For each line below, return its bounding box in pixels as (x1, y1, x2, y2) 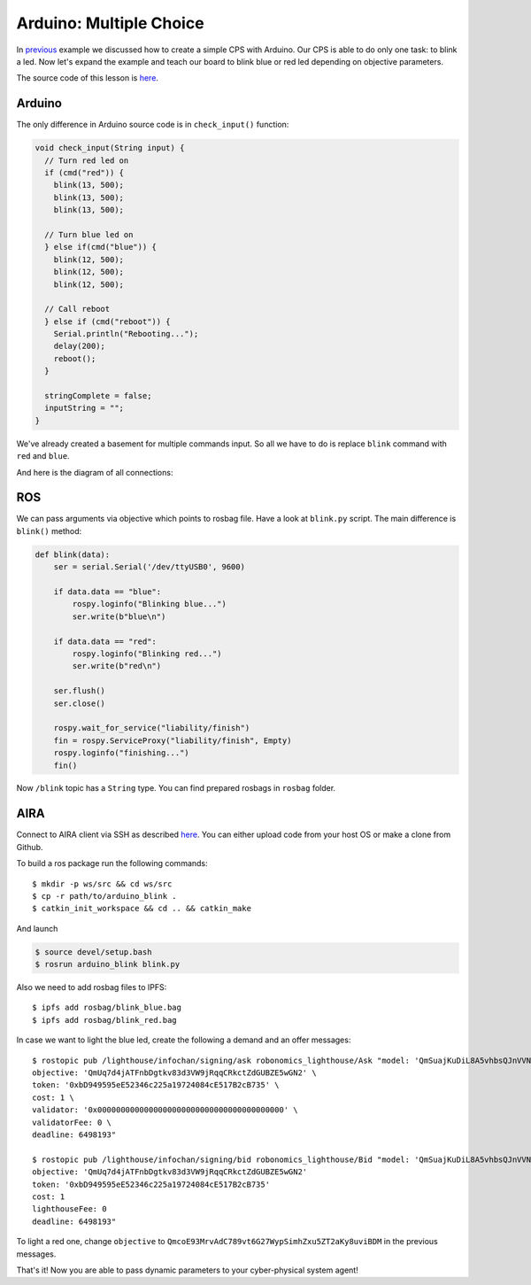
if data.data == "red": (53, 636, 157, 646)
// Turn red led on (44, 155, 129, 166)
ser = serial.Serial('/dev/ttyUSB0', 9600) (53, 562, 245, 572)
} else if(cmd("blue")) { (44, 242, 157, 252)
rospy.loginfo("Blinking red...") (72, 648, 222, 659)
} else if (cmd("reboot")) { (44, 316, 172, 327)
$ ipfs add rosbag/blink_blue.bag (32, 1002, 181, 1013)
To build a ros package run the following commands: (16, 858, 208, 869)
